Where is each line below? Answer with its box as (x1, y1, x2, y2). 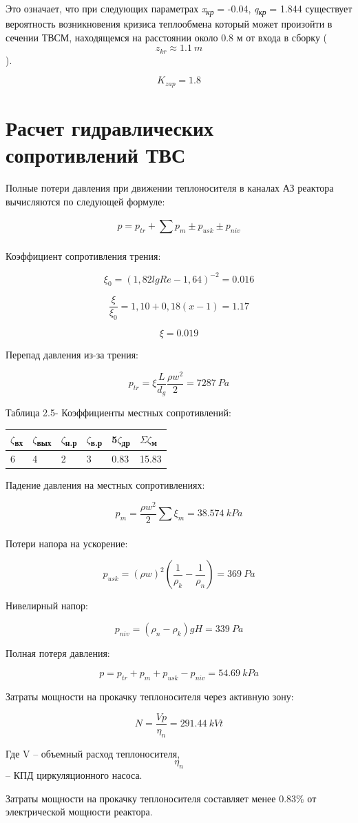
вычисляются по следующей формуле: (6, 194, 165, 208)
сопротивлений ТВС (6, 141, 186, 169)
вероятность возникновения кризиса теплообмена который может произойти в (6, 17, 333, 31)
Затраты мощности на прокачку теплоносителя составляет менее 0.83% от (6, 791, 317, 805)
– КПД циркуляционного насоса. (6, 767, 143, 782)
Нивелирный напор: (6, 598, 88, 613)
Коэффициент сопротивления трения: (6, 248, 161, 263)
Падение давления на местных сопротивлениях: (6, 478, 205, 491)
